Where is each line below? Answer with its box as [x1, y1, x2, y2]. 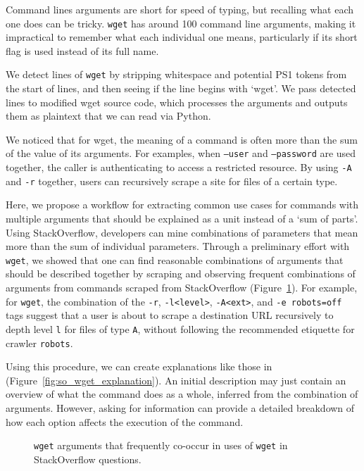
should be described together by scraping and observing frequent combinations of [6, 266, 356, 281]
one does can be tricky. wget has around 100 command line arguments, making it [6, 15, 356, 30]
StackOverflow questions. [34, 451, 142, 466]
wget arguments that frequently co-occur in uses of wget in [34, 438, 288, 453]
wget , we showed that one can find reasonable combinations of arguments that [6, 252, 344, 267]
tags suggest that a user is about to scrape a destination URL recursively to [6, 308, 334, 322]
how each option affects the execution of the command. [6, 414, 244, 429]
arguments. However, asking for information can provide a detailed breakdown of [6, 401, 355, 415]
